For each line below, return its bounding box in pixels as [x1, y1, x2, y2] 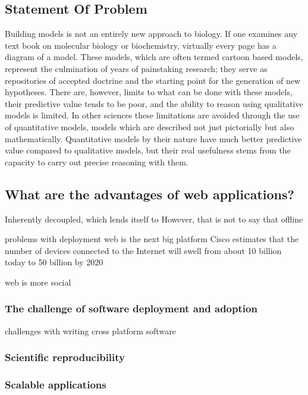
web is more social [5, 275, 71, 288]
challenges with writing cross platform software [5, 324, 176, 337]
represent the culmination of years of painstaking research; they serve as [5, 62, 268, 74]
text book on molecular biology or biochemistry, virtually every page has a [5, 39, 276, 51]
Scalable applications [5, 377, 106, 392]
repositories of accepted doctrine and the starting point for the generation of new [5, 74, 301, 86]
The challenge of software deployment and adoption [5, 301, 257, 316]
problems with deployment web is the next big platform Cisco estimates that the [5, 233, 299, 245]
